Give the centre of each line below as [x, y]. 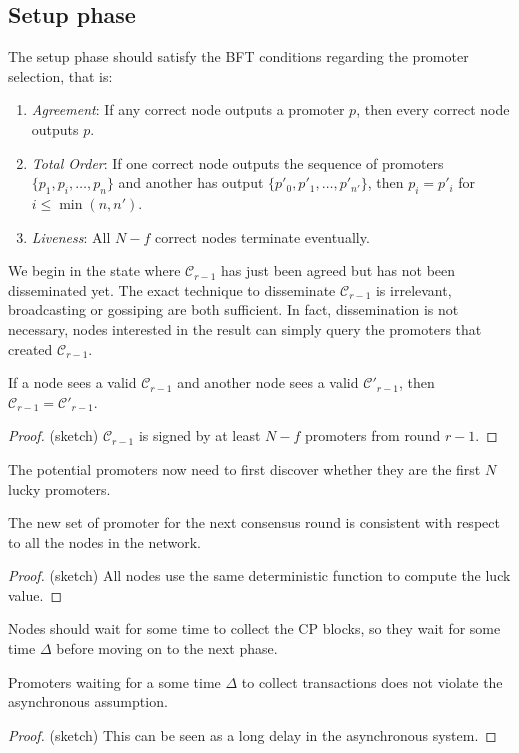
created [30, 348]
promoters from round [373, 435]
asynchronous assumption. [88, 701]
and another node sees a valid [268, 382]
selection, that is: [60, 75]
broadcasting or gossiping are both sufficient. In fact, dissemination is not [233, 309]
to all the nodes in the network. [105, 541]
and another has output [191, 182]
